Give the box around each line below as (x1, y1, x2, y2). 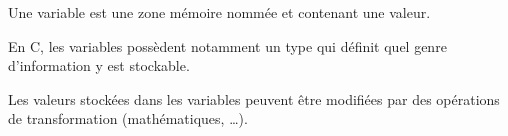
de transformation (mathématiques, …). (8, 108, 248, 129)
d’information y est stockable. (8, 55, 190, 76)
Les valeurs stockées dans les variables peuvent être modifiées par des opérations (8, 88, 500, 109)
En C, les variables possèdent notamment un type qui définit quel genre (8, 35, 447, 56)
